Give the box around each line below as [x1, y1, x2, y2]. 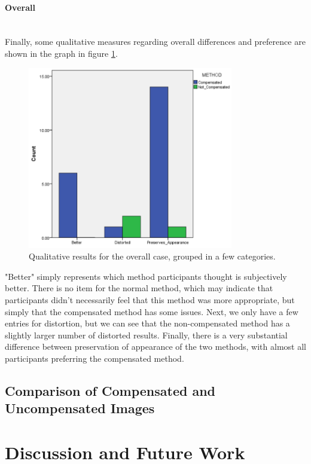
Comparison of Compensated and [5, 381, 216, 399]
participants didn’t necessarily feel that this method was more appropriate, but [5, 293, 295, 306]
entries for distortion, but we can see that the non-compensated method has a [5, 317, 290, 329]
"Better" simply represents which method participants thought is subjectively [5, 270, 287, 282]
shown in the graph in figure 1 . [5, 47, 118, 59]
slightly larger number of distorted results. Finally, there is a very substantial [5, 328, 288, 341]
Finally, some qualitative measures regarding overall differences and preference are [5, 35, 306, 48]
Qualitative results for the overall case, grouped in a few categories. [29, 250, 276, 262]
